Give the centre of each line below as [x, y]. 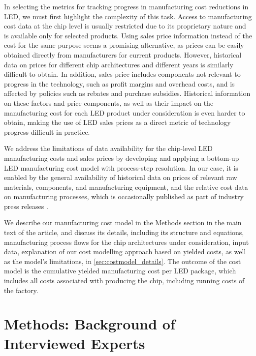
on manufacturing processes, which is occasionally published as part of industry [124, 196]
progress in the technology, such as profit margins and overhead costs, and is [119, 83]
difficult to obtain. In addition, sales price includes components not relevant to [122, 74]
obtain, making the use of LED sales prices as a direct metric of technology [117, 122]
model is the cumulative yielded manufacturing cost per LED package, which [120, 271]
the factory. [21, 290]
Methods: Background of [90, 324]
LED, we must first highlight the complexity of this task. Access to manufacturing [128, 16]
